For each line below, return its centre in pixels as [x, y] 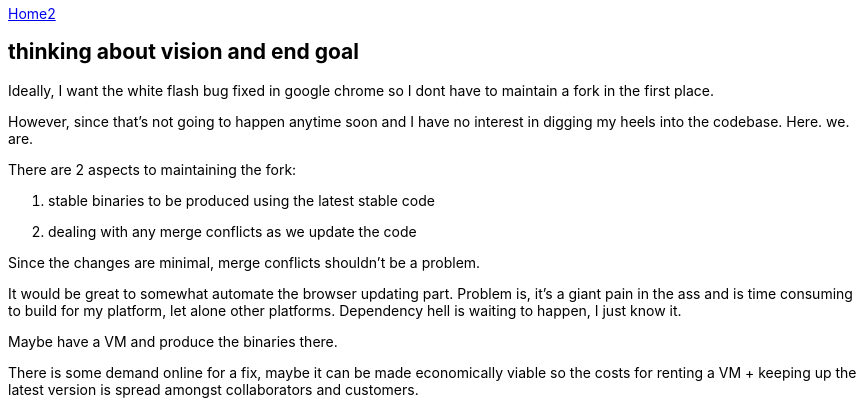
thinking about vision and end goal [183, 52]
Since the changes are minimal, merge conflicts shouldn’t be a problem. [244, 262]
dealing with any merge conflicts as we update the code [232, 231]
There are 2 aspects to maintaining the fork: [152, 169]
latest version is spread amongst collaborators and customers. [213, 389]
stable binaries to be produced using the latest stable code [241, 200]
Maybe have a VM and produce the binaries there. [173, 341]
